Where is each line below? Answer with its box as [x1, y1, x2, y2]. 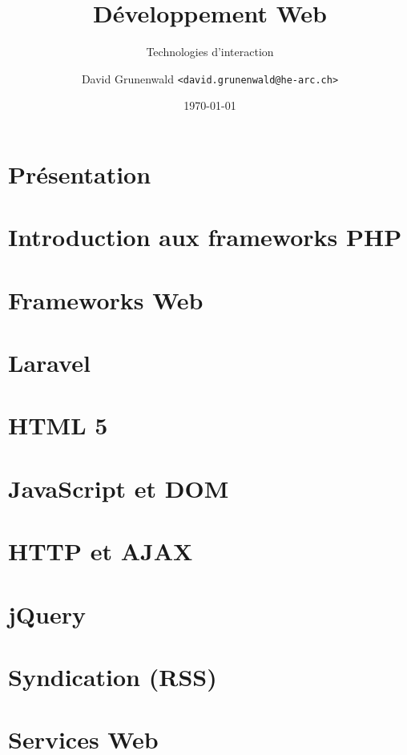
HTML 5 [8, 409, 108, 442]
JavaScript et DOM [8, 471, 229, 504]
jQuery [8, 597, 86, 630]
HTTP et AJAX [8, 535, 193, 567]
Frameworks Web [8, 283, 203, 316]
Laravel [8, 346, 91, 379]
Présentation [8, 157, 151, 190]
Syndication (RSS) [8, 660, 217, 692]
